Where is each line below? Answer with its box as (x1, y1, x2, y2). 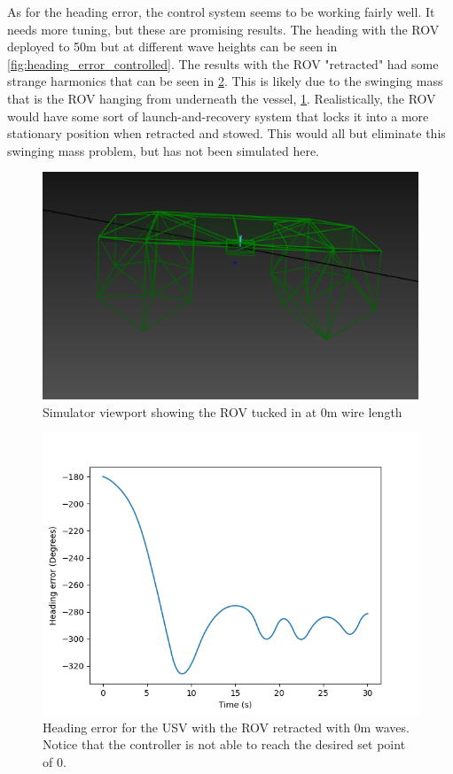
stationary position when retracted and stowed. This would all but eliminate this (7, 124, 446, 143)
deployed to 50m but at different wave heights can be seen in (7, 37, 338, 56)
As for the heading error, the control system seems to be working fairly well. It (7, 3, 435, 20)
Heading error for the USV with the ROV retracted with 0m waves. (43, 717, 410, 736)
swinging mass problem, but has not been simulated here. (7, 141, 320, 159)
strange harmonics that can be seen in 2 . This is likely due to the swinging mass (7, 72, 443, 90)
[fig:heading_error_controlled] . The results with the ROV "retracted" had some (7, 54, 439, 73)
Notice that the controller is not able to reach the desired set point (43, 735, 406, 754)
